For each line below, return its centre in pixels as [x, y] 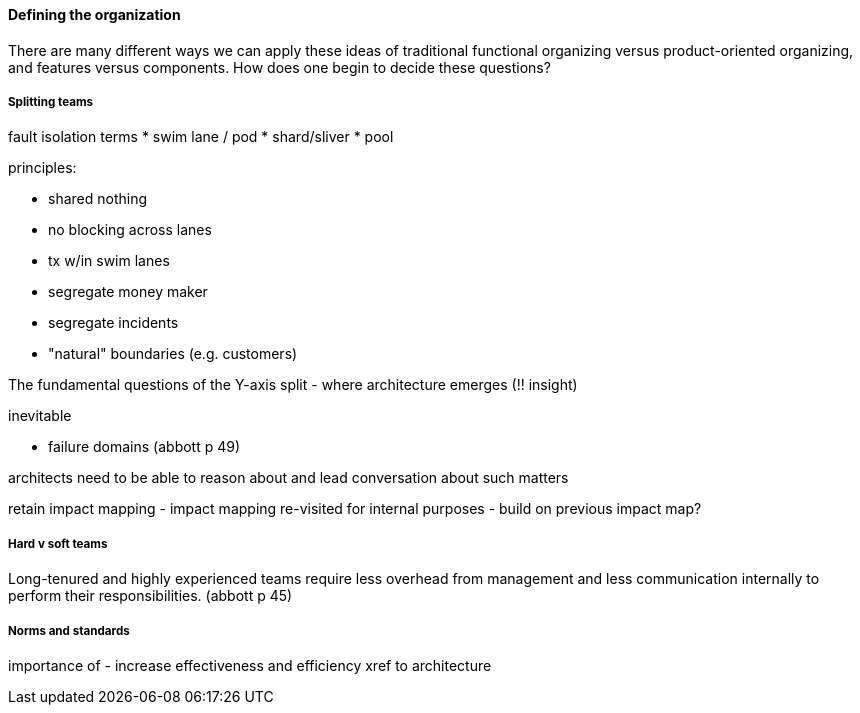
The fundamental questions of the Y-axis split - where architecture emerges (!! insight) [293, 385]
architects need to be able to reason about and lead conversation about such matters [288, 478]
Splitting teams [51, 102]
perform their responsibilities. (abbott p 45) [150, 596]
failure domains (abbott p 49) [144, 447]
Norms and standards [69, 630]
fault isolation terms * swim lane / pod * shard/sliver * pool [201, 137]
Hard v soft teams [58, 543]
